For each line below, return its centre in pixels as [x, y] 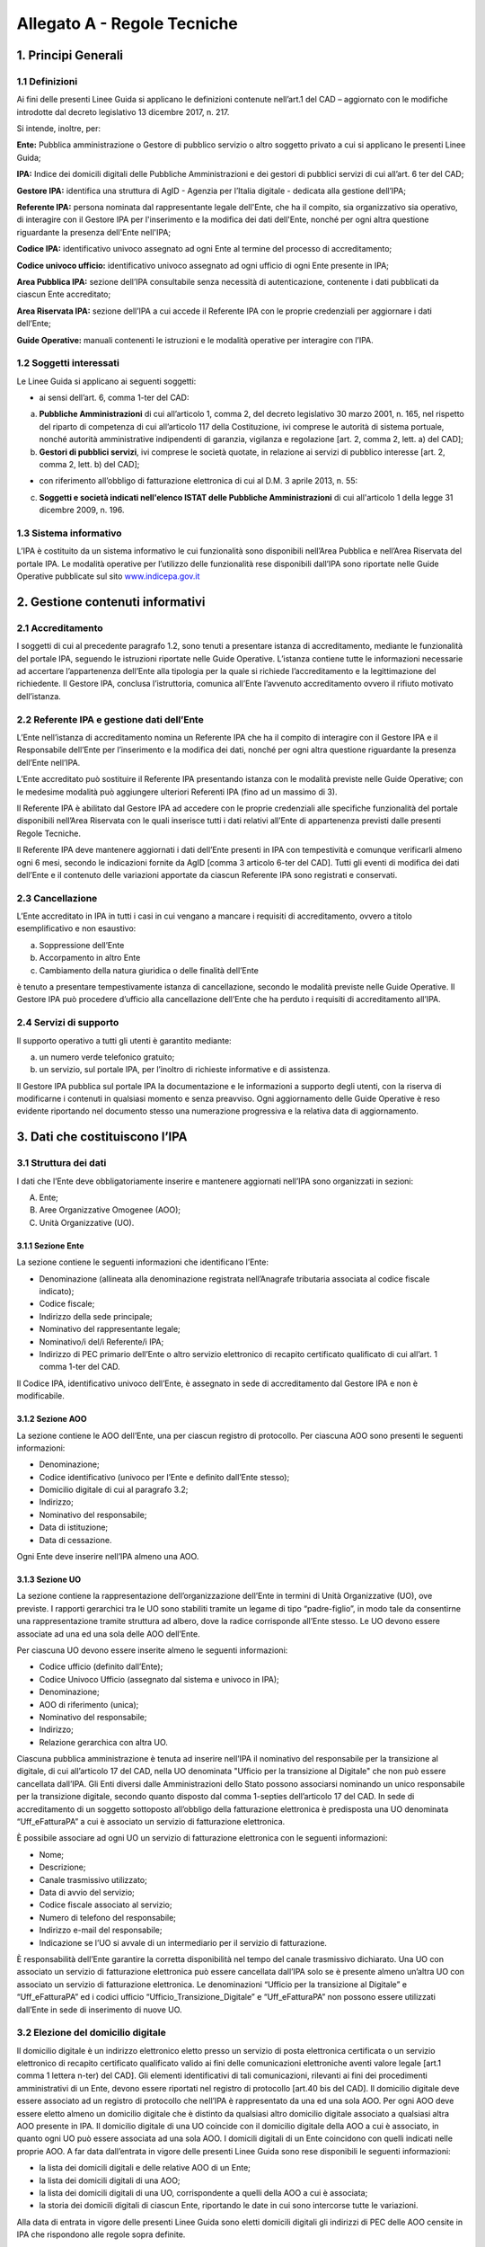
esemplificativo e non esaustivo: [76, 928]
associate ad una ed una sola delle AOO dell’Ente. [109, 1634]
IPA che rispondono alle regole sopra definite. [101, 2234]
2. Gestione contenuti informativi [111, 602]
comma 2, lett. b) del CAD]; [89, 465]
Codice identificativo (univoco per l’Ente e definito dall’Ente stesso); [164, 1477]
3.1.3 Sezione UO [48, 1580]
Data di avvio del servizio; [87, 1892]
